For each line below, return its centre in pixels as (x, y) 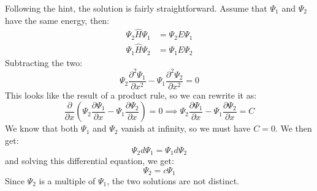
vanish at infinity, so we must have (186, 128)
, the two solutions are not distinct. (173, 181)
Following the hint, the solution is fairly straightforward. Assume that (136, 8)
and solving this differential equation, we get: (90, 160)
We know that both (42, 128)
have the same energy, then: (57, 20)
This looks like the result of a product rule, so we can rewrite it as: (131, 95)
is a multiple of (67, 181)
